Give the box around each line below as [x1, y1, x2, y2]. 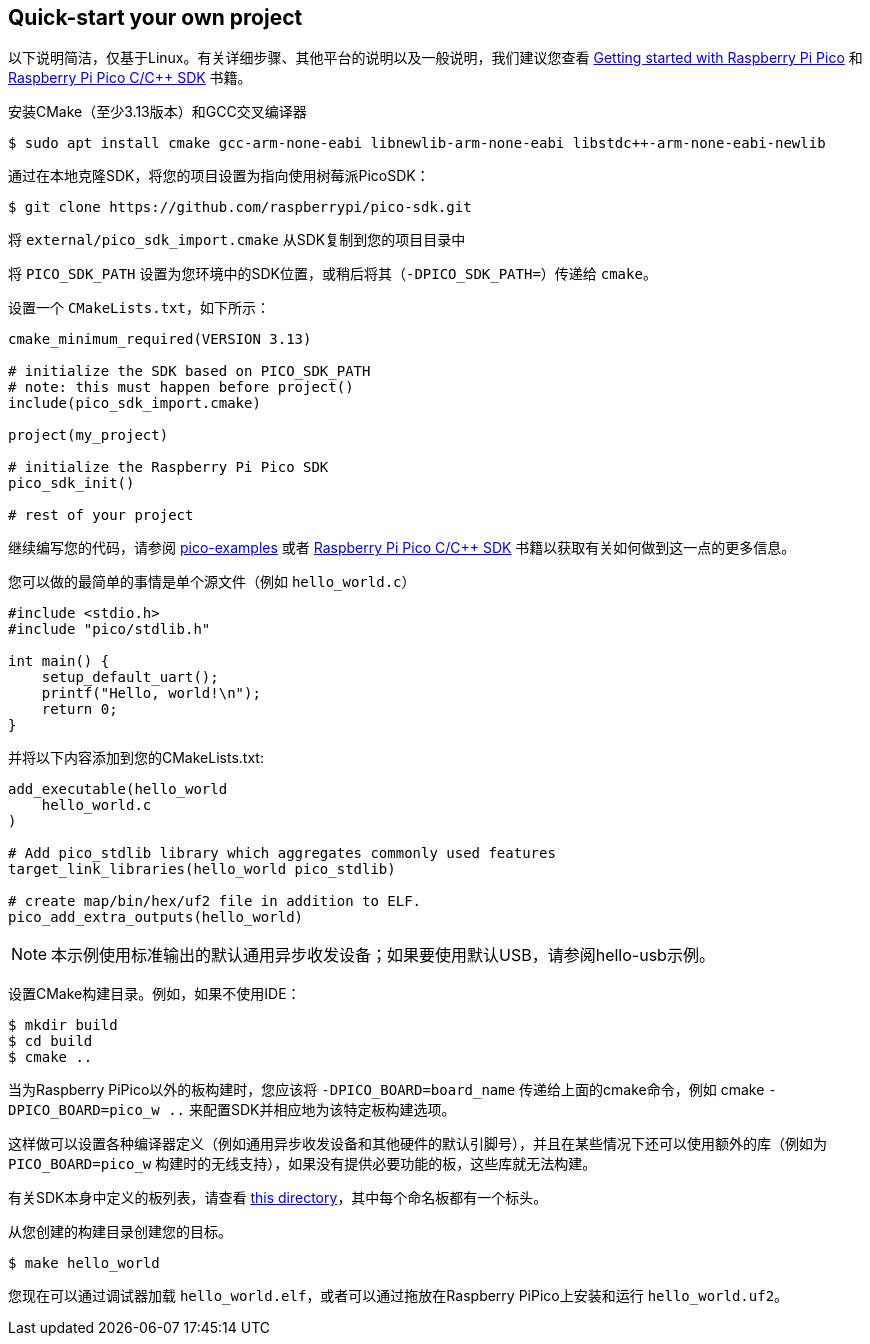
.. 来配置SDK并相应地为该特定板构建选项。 [168, 1101, 456, 1119]
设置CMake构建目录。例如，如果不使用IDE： [8, 985, 301, 1003]
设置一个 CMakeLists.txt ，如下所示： [8, 299, 270, 317]
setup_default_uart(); [41, 669, 219, 686]
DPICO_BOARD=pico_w [8, 1102, 160, 1119]
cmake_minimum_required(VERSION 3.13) [8, 331, 312, 348]
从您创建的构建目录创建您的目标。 [8, 1223, 232, 1241]
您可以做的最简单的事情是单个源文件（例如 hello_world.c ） [8, 573, 416, 591]
